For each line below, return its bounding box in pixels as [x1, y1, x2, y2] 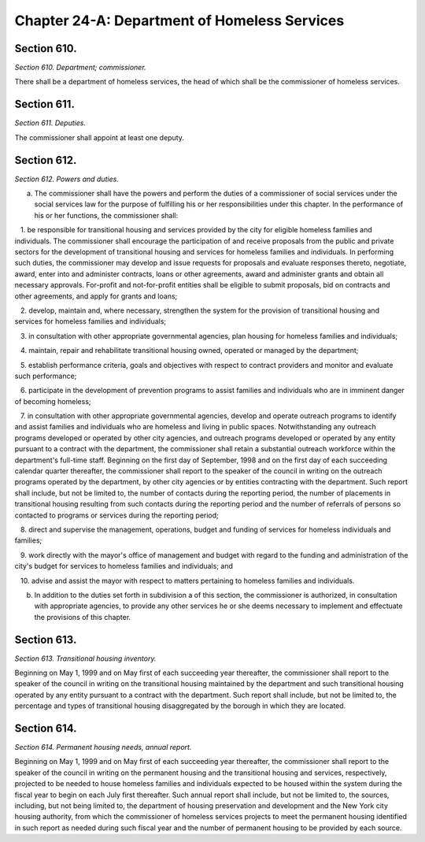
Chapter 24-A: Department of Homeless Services [14, 12, 345, 29]
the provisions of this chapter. [34, 612, 131, 621]
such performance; [14, 371, 77, 380]
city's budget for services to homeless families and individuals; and [14, 562, 234, 571]
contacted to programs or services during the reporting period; [14, 510, 220, 520]
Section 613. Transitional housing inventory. [14, 654, 157, 663]
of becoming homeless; [14, 396, 91, 406]
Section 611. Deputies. [14, 118, 87, 128]
